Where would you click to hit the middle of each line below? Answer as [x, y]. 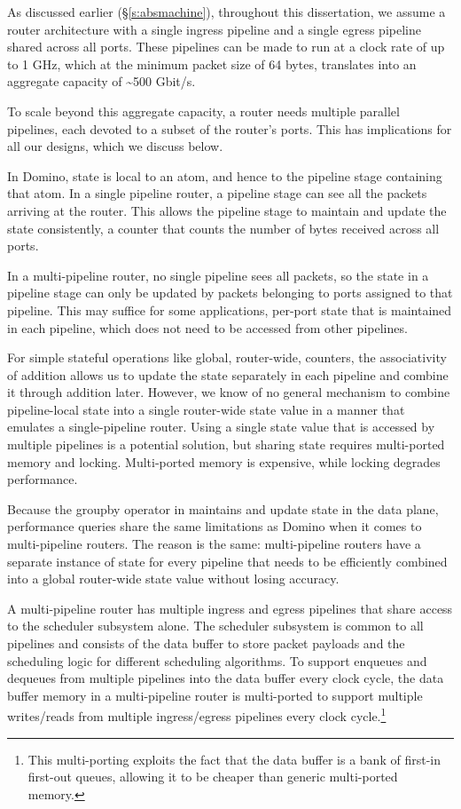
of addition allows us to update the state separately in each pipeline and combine [228, 374]
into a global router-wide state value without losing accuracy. [173, 579]
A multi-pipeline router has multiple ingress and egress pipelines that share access [230, 608]
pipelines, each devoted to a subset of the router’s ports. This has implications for [230, 128]
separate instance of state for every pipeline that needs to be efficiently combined [227, 561]
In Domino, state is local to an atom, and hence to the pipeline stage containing [225, 175]
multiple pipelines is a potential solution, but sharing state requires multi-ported [226, 444]
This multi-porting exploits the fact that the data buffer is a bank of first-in [234, 759]
